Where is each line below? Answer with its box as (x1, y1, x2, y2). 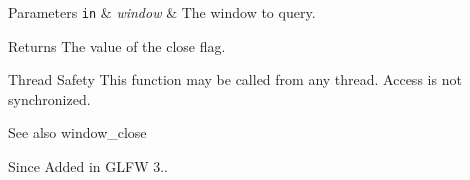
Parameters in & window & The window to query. (8, 2, 316, 22)
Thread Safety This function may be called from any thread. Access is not (8, 69, 462, 90)
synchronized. (8, 88, 91, 109)
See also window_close (8, 122, 147, 143)
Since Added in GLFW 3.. (8, 156, 168, 177)
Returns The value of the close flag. (8, 35, 226, 56)
